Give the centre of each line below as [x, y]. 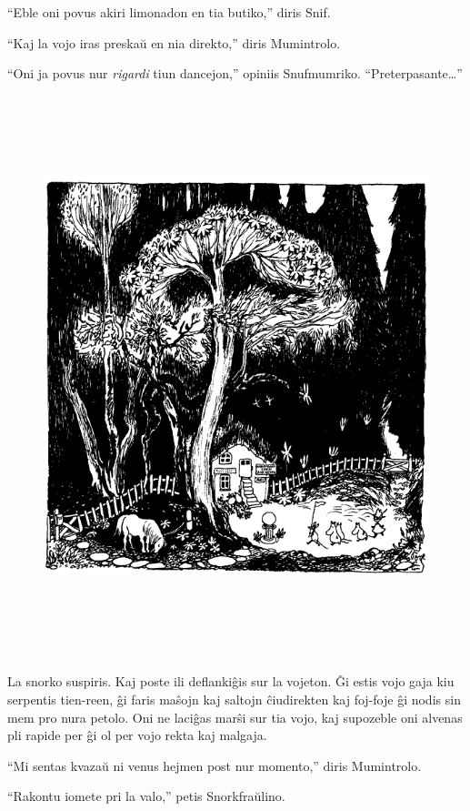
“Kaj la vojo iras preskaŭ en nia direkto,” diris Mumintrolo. [174, 42]
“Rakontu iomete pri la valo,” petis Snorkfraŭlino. [146, 796]
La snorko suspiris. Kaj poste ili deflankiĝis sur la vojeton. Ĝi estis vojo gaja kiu [231, 681]
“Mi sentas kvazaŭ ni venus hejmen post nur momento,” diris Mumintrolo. [215, 765]
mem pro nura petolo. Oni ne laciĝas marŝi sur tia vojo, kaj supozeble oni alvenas [235, 717]
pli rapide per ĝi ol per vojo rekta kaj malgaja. [137, 735]
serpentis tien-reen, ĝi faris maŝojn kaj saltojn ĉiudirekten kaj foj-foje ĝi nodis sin [234, 699]
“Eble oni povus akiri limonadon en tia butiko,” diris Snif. [169, 12]
